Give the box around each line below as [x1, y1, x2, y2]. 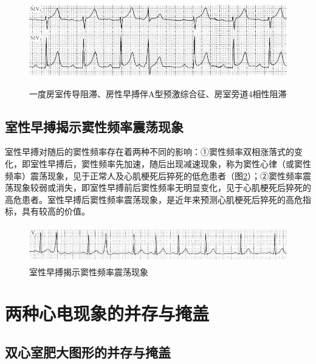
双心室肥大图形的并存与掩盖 [5, 342, 171, 361]
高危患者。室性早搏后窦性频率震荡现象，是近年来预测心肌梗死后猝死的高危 [5, 193, 303, 205]
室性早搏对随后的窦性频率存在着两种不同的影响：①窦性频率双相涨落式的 [5, 145, 294, 158]
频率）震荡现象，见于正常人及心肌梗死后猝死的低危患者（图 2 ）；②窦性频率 [5, 169, 303, 182]
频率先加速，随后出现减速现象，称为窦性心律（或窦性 [98, 157, 311, 170]
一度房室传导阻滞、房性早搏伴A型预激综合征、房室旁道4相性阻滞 [29, 87, 287, 100]
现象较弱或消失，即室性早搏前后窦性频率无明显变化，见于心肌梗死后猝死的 [13, 181, 311, 194]
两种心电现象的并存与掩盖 [5, 301, 210, 326]
